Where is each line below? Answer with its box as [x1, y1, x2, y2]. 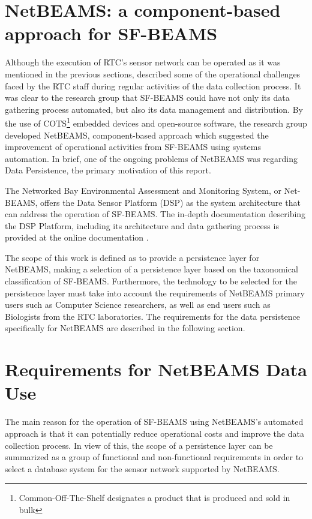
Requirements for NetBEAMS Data [5, 357, 307, 382]
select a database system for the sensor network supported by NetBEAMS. [5, 462, 280, 475]
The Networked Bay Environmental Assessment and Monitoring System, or [5, 184, 281, 196]
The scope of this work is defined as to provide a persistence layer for [5, 251, 260, 263]
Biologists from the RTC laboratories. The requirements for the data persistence [5, 310, 300, 322]
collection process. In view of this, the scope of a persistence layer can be [5, 439, 273, 451]
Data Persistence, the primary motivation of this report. [5, 164, 211, 176]
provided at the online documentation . [5, 231, 149, 244]
